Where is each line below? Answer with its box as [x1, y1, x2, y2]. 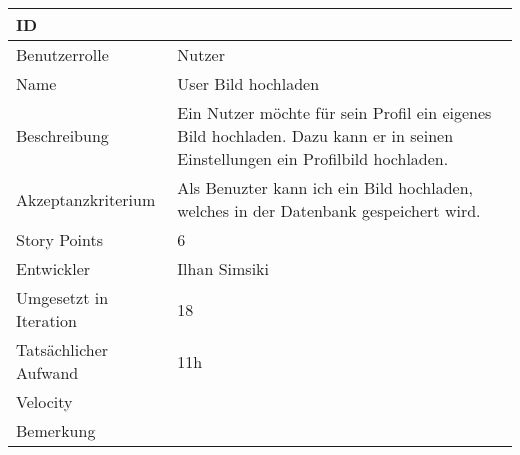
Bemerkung [16, 419, 96, 442]
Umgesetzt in [16, 286, 109, 309]
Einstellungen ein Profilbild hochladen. [177, 147, 449, 170]
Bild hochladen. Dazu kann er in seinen [177, 124, 454, 147]
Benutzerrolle [16, 43, 109, 66]
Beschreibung [16, 124, 109, 147]
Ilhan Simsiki [177, 257, 269, 280]
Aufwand [16, 361, 79, 384]
